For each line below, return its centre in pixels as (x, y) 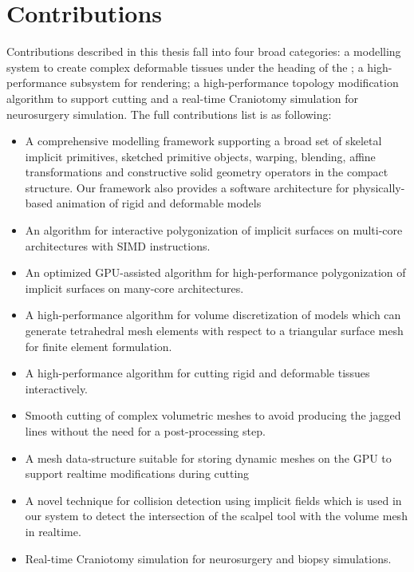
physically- (379, 187)
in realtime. (53, 531)
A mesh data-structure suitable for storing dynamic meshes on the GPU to (208, 458)
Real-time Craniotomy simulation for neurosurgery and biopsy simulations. (208, 558)
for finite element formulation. (99, 346)
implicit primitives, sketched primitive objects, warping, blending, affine (200, 156)
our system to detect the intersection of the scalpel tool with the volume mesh (216, 516)
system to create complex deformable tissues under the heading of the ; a (185, 67)
